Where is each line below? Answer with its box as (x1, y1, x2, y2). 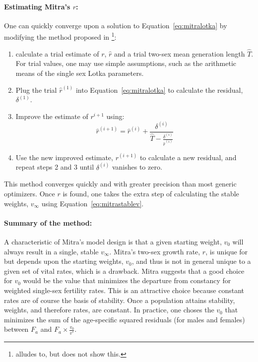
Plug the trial (15, 84, 57, 95)
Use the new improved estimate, (15, 152, 113, 162)
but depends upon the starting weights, (4, 256, 124, 266)
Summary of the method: (4, 217, 92, 228)
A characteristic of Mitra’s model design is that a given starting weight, (4, 236, 222, 246)
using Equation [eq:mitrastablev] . (41, 198, 144, 208)
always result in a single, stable (4, 246, 99, 256)
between (4, 324, 29, 334)
